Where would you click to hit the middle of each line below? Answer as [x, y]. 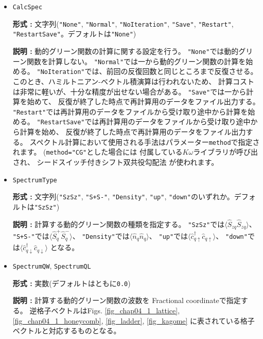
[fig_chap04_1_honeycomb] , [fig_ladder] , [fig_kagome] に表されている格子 [134, 320]
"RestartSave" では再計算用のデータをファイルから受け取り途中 [144, 121]
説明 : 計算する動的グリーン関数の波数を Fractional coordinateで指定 [127, 300]
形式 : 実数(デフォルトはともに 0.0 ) [72, 283]
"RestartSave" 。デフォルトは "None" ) [74, 34]
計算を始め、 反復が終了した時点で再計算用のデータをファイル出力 [133, 132]
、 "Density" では [101, 236]
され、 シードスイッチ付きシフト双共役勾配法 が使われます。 [116, 162]
